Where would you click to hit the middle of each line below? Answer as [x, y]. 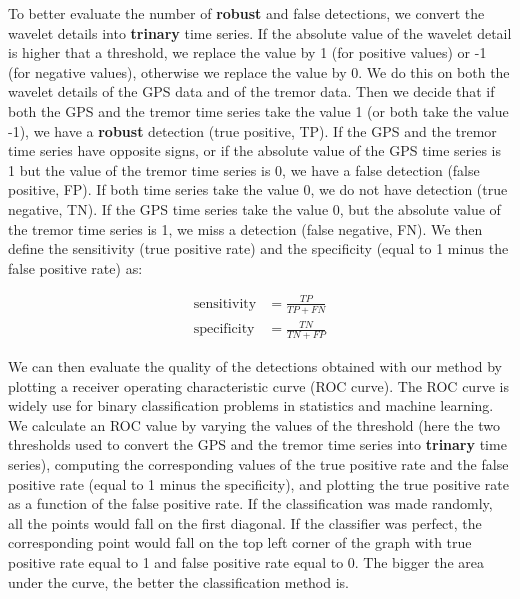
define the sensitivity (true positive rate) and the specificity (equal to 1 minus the [258, 248]
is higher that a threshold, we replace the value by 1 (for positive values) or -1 [247, 52]
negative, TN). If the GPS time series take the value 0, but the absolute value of [254, 208]
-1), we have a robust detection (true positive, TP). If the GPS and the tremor [252, 130]
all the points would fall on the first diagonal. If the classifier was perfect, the [245, 522]
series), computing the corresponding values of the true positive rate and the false [258, 464]
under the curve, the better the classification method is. [179, 581]
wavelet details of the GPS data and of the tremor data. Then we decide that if [251, 91]
